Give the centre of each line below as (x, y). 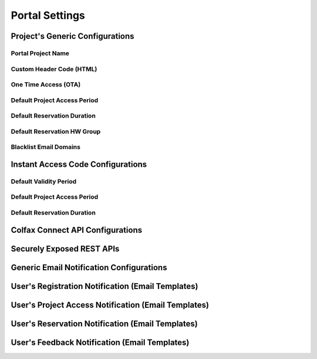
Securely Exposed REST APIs (65, 249)
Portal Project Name (40, 53)
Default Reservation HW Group (56, 131)
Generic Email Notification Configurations (89, 267)
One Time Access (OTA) (46, 85)
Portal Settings (48, 15)
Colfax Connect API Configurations (77, 230)
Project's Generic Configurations (72, 36)
